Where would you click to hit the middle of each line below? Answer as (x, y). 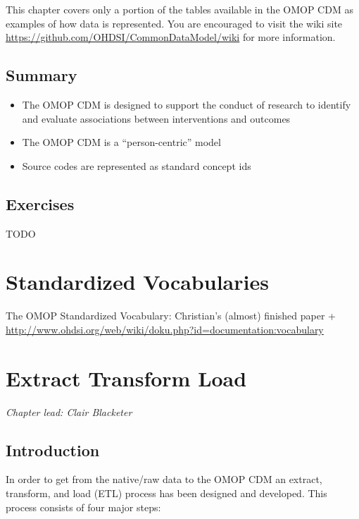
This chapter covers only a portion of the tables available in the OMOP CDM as (179, 9)
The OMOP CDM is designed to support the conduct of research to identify (187, 104)
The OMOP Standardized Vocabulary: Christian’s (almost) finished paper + (171, 316)
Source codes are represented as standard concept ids (137, 165)
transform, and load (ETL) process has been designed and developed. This (166, 493)
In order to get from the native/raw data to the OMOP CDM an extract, (164, 479)
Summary (42, 75)
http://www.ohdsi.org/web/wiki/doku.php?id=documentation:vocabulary (165, 329)
